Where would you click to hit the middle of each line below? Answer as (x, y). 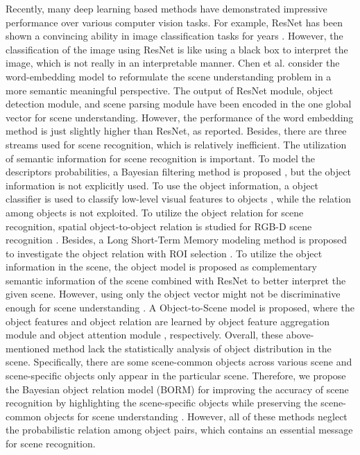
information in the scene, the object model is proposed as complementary (161, 267)
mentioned (28, 348)
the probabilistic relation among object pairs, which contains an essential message (179, 430)
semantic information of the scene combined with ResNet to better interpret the (176, 280)
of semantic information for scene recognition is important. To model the (161, 158)
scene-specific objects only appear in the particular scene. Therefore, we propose (176, 376)
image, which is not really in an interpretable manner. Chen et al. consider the (173, 63)
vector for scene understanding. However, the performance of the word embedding (180, 117)
